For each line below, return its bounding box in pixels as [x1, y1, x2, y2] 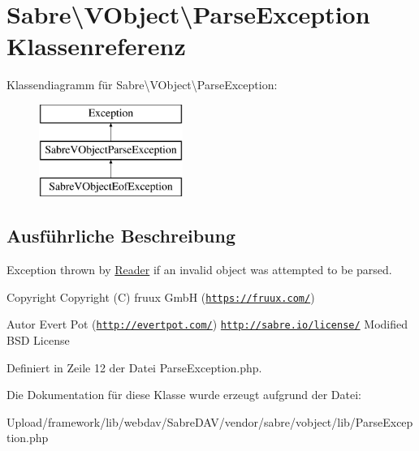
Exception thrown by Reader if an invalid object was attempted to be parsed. [6, 261, 392, 278]
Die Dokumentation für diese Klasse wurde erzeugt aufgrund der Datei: [6, 386, 361, 403]
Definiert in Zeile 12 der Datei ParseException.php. [6, 359, 262, 376]
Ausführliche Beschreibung [6, 223, 235, 248]
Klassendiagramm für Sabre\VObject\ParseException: [6, 76, 278, 93]
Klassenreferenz [6, 29, 186, 62]
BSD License [6, 331, 70, 348]
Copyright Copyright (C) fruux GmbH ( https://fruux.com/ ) [6, 288, 315, 305]
